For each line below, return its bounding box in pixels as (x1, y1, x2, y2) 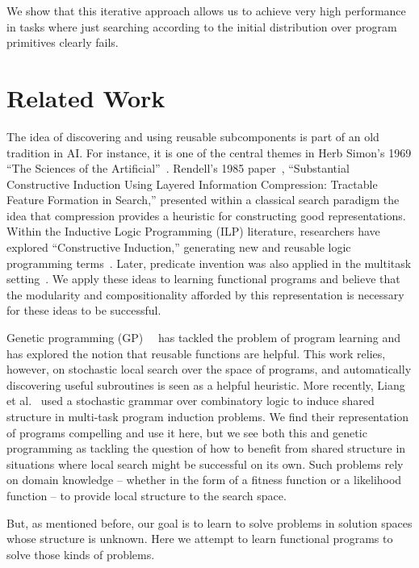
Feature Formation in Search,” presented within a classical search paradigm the (6, 191, 400, 208)
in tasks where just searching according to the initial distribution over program (6, 18, 397, 35)
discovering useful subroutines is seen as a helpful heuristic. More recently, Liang (6, 376, 405, 393)
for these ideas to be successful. (6, 302, 161, 319)
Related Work (6, 81, 166, 114)
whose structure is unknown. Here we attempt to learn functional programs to (6, 530, 393, 547)
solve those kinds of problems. (6, 545, 155, 562)
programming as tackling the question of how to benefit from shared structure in (6, 440, 406, 457)
